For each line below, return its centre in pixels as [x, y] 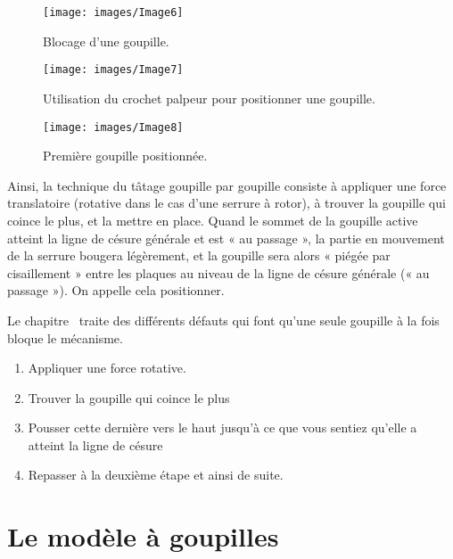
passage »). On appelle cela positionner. [116, 290]
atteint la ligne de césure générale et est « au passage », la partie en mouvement [226, 238]
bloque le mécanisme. [65, 337]
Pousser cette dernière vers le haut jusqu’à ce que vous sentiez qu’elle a [222, 427]
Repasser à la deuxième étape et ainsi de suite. [156, 475]
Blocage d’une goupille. [106, 41]
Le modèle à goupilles [143, 536]
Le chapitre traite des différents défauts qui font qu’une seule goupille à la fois [223, 320]
